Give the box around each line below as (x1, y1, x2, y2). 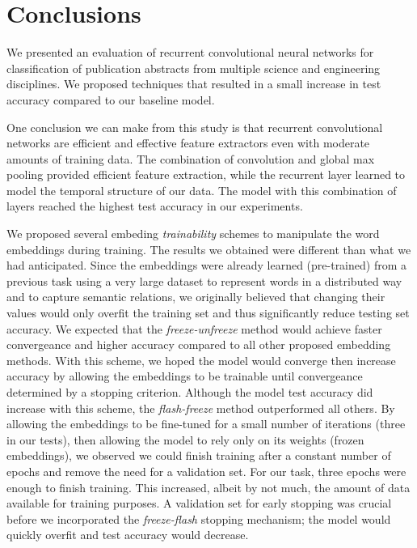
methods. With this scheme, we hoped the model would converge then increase (6, 351, 396, 368)
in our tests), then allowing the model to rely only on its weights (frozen (6, 431, 364, 448)
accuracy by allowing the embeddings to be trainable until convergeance (6, 367, 363, 384)
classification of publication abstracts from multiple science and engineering (6, 59, 381, 76)
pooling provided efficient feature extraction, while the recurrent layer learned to (6, 166, 406, 183)
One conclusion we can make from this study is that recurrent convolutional (6, 118, 383, 135)
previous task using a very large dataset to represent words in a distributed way (6, 272, 402, 289)
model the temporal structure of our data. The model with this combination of (6, 181, 397, 198)
